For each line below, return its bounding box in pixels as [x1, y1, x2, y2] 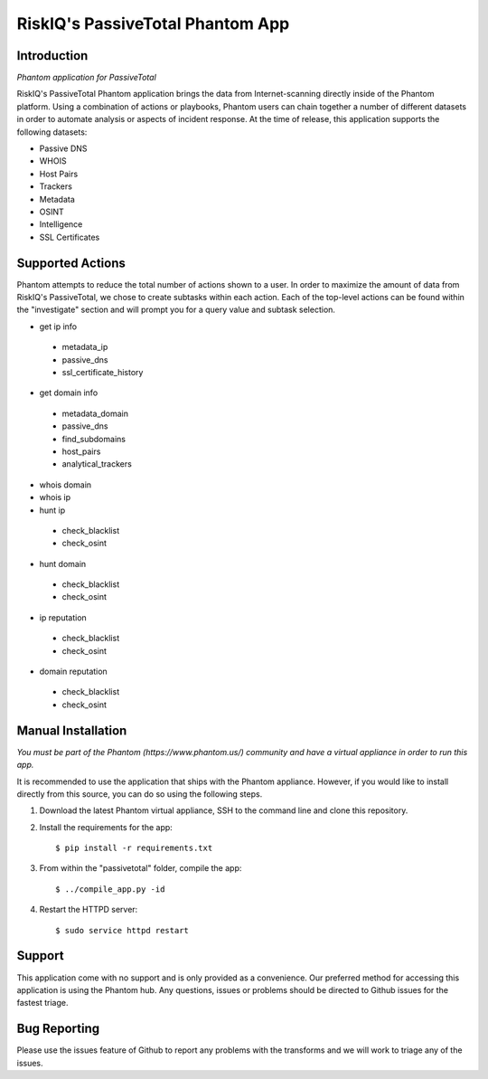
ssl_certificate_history [61, 367, 144, 377]
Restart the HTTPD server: [39, 904, 138, 915]
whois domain [39, 479, 92, 490]
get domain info [39, 387, 99, 398]
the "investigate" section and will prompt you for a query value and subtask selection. [16, 304, 336, 316]
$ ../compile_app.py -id [55, 884, 165, 894]
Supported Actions [16, 255, 126, 270]
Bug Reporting [16, 1021, 100, 1036]
